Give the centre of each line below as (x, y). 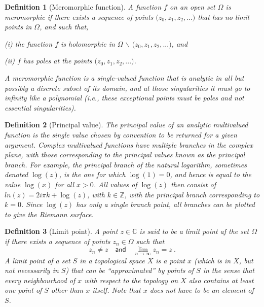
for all (65, 184)
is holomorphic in (88, 43)
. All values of (115, 184)
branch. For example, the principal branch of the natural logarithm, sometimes (126, 164)
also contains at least (221, 280)
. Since (32, 204)
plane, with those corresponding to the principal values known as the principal (125, 155)
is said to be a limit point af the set (194, 231)
